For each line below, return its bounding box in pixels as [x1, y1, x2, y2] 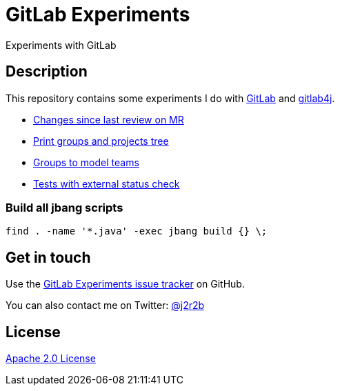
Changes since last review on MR [33, 113, 184, 126]
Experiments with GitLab [6, 39, 117, 51]
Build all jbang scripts [6, 200, 123, 214]
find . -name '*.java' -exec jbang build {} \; [6, 225, 268, 237]
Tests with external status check [33, 177, 180, 190]
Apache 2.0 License [6, 352, 96, 365]
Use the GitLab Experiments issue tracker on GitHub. [6, 278, 245, 290]
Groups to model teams [33, 156, 139, 168]
